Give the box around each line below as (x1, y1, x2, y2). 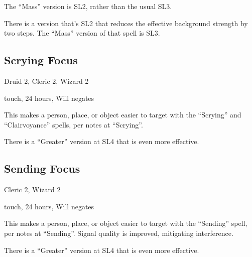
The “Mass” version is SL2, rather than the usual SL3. (4, 1, 172, 11)
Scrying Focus (4, 52, 78, 68)
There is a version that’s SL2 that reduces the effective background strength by (4, 18, 248, 28)
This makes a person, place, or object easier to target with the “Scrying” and (4, 109, 241, 120)
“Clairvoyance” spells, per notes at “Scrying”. (4, 119, 143, 130)
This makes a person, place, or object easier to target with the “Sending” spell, (4, 218, 247, 228)
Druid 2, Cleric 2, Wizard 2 (4, 75, 89, 86)
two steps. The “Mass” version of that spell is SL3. (4, 28, 160, 38)
